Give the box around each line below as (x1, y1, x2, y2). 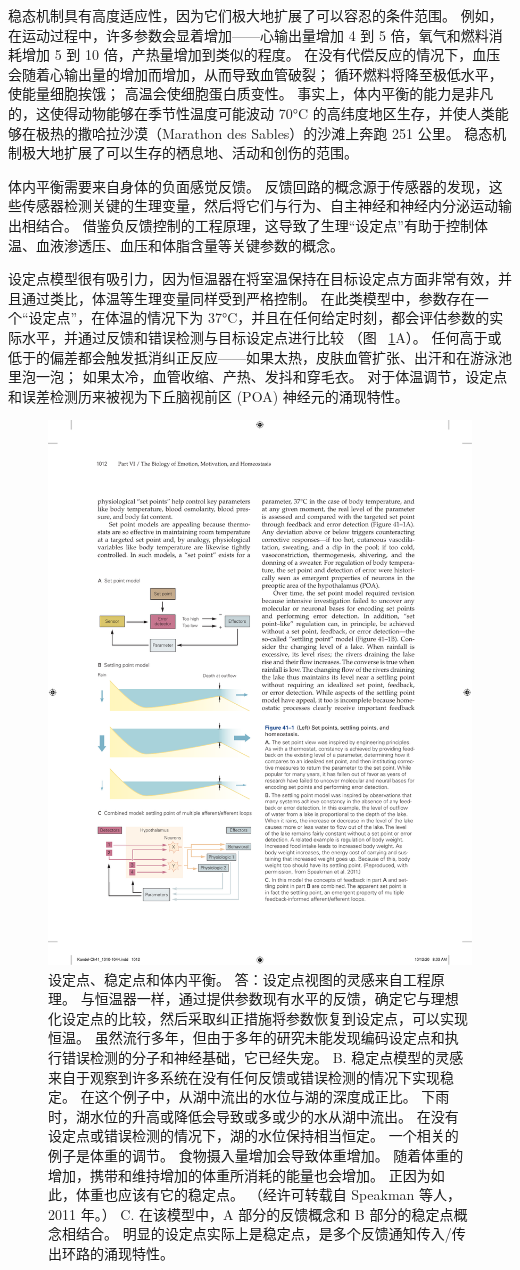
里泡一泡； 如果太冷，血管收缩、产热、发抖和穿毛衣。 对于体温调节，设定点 (8, 366, 508, 387)
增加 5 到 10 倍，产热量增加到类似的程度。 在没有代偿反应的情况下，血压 (21, 44, 501, 65)
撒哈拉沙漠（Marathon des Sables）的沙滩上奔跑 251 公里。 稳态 (77, 122, 493, 143)
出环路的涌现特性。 (48, 1242, 174, 1263)
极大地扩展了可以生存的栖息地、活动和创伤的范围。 (21, 142, 358, 163)
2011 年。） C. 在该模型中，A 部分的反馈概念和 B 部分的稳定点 (48, 1203, 454, 1224)
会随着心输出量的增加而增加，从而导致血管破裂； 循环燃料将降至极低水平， (8, 63, 503, 84)
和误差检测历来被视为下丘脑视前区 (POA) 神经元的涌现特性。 (8, 385, 409, 406)
